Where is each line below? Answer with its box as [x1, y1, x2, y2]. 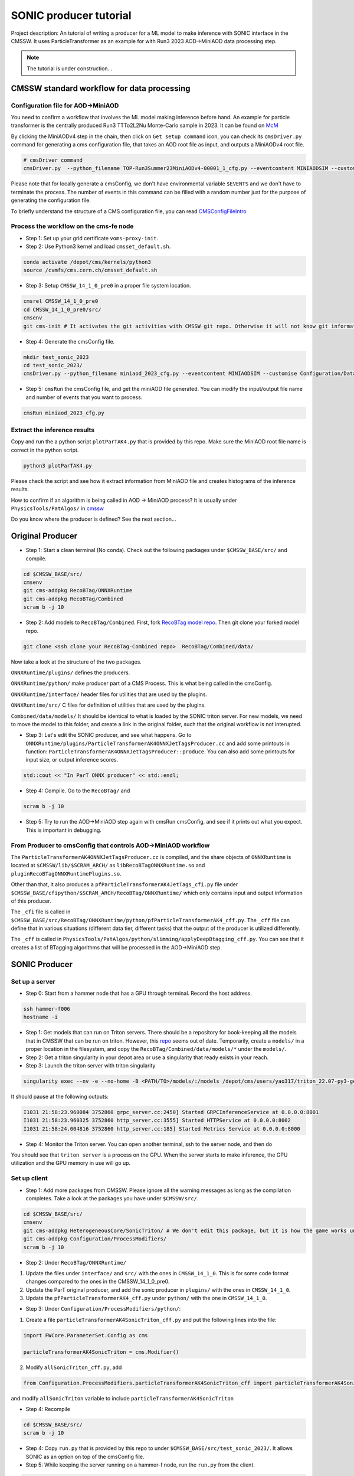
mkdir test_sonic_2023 [23, 354, 89, 360]
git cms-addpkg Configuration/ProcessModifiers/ [23, 1236, 167, 1242]
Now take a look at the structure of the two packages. [11, 658, 142, 665]
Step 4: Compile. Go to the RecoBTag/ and [25, 787, 130, 794]
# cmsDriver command [23, 157, 83, 164]
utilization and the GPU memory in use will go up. [11, 1160, 131, 1167]
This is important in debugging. [25, 827, 101, 834]
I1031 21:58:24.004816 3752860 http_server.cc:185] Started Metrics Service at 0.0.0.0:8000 [23, 1125, 300, 1132]
